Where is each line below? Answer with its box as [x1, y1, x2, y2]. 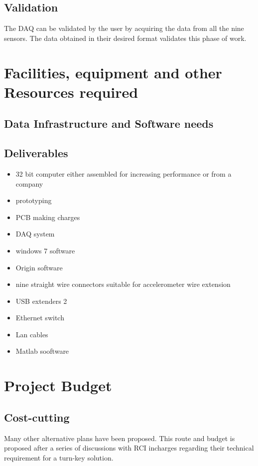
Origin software [15, 262, 63, 272]
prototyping [15, 195, 52, 206]
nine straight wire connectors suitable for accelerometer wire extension [15, 279, 231, 289]
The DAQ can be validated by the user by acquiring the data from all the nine [4, 23, 244, 33]
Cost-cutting [4, 409, 70, 425]
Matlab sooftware [15, 346, 69, 356]
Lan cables [15, 329, 48, 339]
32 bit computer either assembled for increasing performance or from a [15, 168, 232, 179]
